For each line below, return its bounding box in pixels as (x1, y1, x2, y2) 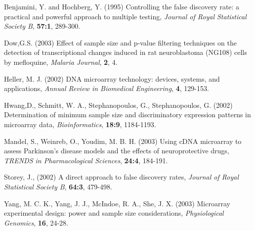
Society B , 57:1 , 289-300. (4, 21, 81, 31)
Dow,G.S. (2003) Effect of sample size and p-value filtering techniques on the (4, 37, 237, 47)
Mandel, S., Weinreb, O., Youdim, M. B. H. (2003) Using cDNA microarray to (4, 136, 242, 146)
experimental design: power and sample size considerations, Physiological (4, 208, 224, 218)
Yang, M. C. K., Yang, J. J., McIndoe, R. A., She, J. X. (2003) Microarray (4, 198, 230, 208)
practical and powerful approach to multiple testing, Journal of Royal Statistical (4, 11, 247, 21)
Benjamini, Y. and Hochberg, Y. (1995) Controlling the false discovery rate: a (4, 1, 240, 11)
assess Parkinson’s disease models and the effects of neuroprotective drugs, (4, 145, 229, 156)
